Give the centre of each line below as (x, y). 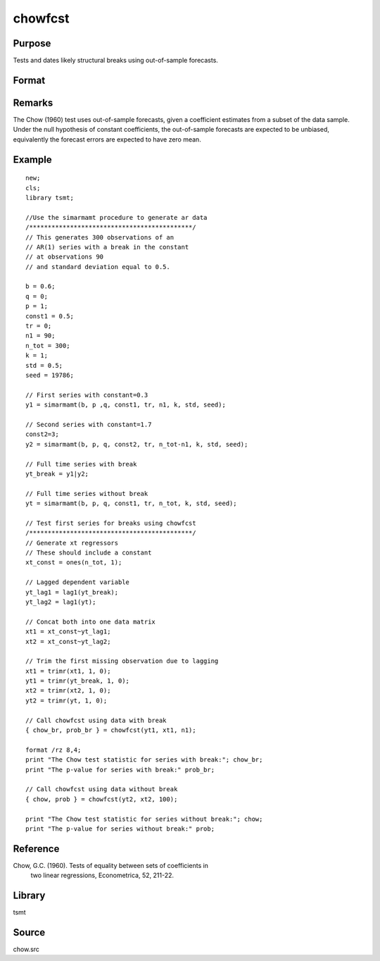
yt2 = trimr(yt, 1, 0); (66, 700)
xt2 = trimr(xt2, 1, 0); (68, 691)
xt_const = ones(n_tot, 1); (74, 563)
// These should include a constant (89, 553)
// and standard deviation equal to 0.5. (98, 267)
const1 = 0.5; (50, 316)
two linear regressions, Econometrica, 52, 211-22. (102, 875)
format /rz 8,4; (53, 750)
